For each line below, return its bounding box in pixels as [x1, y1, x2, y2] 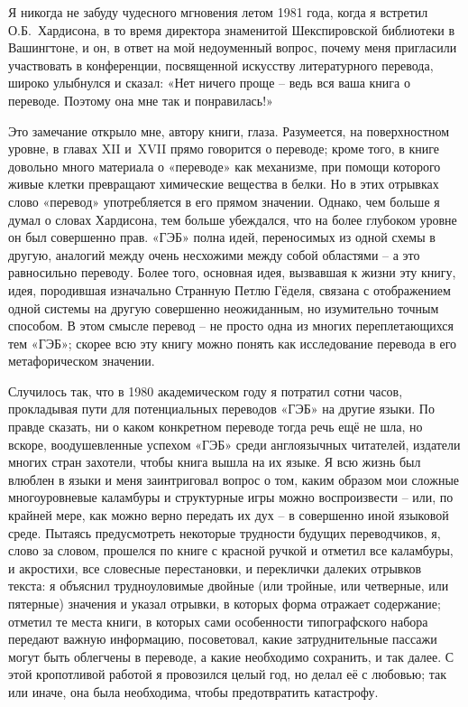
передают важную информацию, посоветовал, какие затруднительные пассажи [8, 629, 437, 648]
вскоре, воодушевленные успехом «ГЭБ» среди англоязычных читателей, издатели [8, 434, 461, 453]
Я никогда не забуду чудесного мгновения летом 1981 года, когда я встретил [8, 3, 428, 21]
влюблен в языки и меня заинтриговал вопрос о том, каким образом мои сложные [8, 470, 460, 488]
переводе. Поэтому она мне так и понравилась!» [8, 90, 273, 109]
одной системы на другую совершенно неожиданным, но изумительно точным [8, 298, 439, 317]
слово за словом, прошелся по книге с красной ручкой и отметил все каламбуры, [8, 541, 454, 560]
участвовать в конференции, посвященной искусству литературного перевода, [8, 55, 434, 74]
